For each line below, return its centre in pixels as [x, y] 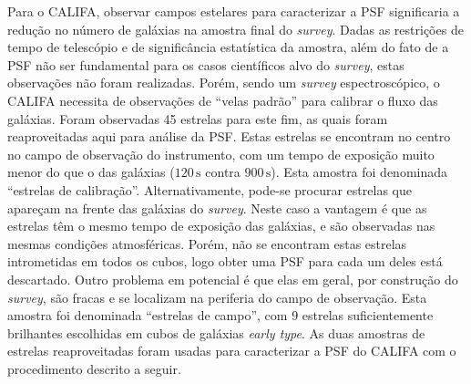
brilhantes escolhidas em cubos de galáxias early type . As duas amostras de [216, 332]
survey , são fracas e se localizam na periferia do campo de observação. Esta [217, 297]
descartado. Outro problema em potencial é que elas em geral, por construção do [233, 279]
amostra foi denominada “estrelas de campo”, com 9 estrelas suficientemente [220, 315]
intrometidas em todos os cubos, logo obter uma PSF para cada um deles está [225, 261]
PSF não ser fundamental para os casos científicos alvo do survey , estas [206, 64]
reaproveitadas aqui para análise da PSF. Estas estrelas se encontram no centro [229, 136]
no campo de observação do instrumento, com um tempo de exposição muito [221, 154]
